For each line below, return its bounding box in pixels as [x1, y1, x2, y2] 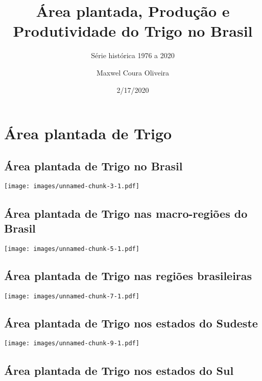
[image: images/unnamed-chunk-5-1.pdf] [4, 245, 139, 252]
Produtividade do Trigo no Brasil [13, 20, 253, 41]
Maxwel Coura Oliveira [96, 67, 170, 78]
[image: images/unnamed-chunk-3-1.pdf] [4, 183, 139, 190]
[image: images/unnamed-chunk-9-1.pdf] [4, 340, 139, 347]
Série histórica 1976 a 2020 [91, 50, 175, 61]
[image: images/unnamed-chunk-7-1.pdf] [4, 292, 139, 300]
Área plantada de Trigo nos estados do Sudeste [4, 315, 258, 331]
